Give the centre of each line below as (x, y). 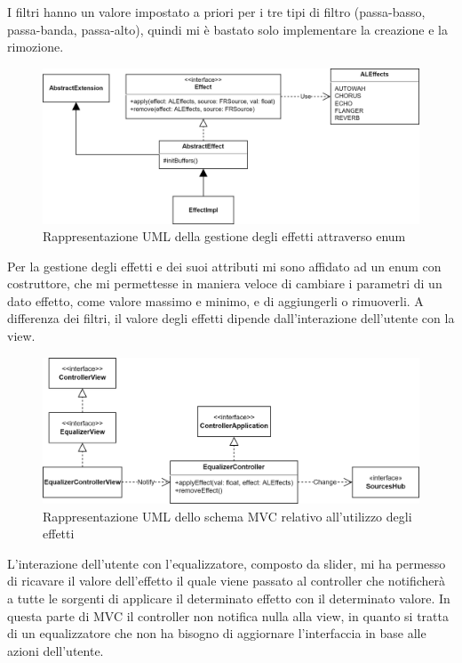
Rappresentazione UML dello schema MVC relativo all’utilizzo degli (227, 516)
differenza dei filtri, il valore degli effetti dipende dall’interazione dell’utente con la (231, 318)
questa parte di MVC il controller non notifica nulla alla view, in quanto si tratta (228, 615)
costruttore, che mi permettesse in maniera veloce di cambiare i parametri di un (225, 283)
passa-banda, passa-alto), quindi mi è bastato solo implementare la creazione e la (227, 29)
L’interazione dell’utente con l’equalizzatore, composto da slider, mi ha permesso (227, 563)
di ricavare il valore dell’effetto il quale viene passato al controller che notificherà (227, 581)
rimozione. (36, 47)
